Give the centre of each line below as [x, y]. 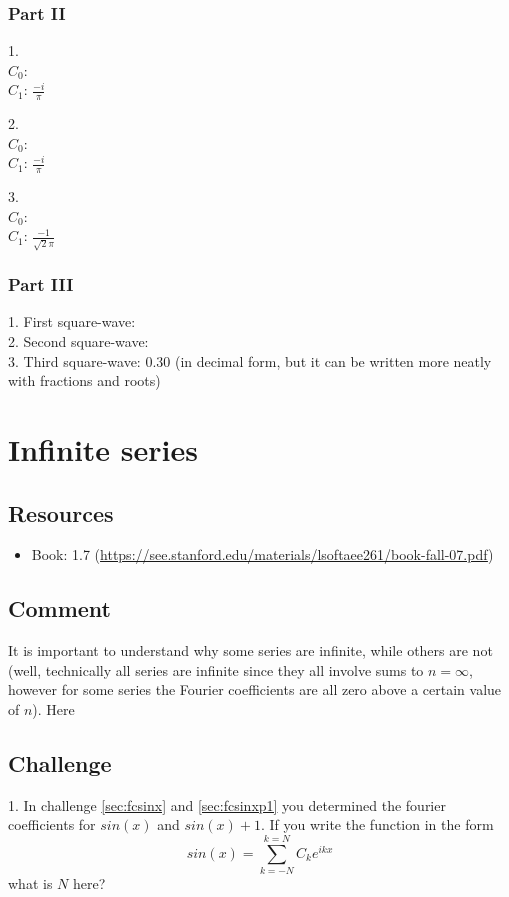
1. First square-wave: [72, 321]
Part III [41, 284]
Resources [61, 512]
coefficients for [52, 824]
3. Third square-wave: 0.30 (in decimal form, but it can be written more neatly [250, 360]
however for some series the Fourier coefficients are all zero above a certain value [255, 689]
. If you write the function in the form [377, 824]
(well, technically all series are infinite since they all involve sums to [216, 669]
